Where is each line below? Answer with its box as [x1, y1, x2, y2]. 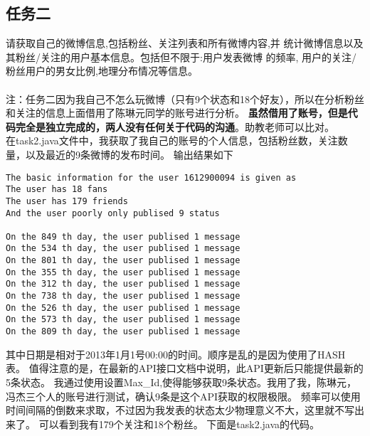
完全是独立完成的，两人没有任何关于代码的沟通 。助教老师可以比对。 [15, 119, 334, 134]
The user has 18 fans [6, 184, 108, 195]
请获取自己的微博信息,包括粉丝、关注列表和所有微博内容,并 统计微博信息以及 [6, 36, 364, 50]
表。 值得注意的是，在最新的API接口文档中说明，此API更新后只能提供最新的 [6, 361, 364, 376]
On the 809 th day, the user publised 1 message [6, 326, 240, 337]
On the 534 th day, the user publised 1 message [6, 243, 240, 254]
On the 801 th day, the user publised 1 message [6, 255, 240, 266]
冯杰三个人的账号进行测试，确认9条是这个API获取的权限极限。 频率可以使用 [6, 388, 361, 403]
